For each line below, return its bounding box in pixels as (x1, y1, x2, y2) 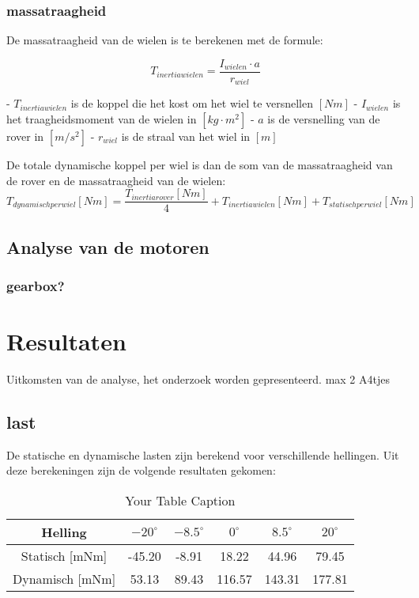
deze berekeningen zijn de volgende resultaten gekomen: (6, 462, 276, 479)
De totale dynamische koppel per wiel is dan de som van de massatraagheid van (6, 156, 393, 172)
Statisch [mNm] (21, 546, 108, 565)
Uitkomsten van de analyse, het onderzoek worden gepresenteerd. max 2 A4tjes (6, 370, 390, 387)
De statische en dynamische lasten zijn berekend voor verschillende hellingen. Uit (6, 446, 399, 463)
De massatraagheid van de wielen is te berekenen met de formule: (6, 32, 323, 48)
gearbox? (6, 275, 65, 295)
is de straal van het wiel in (121, 127, 251, 144)
